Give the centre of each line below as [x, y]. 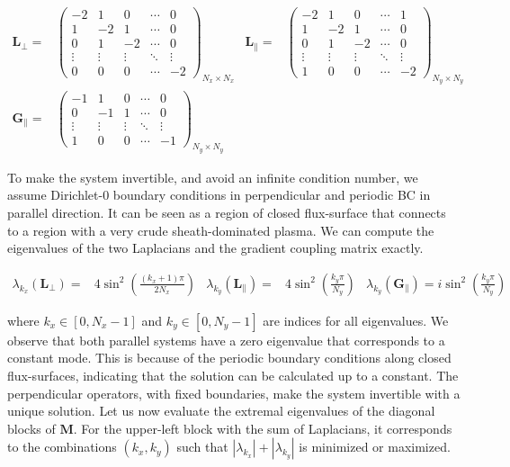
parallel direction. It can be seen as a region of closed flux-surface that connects [227, 213]
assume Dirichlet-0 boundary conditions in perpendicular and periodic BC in [219, 195]
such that [202, 447]
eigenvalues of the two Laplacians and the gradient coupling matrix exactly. [215, 248]
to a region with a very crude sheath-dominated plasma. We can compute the [221, 230]
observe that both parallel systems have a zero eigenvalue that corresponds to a [226, 340]
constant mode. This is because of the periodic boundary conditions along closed [229, 358]
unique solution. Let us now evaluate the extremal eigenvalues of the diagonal [221, 411]
